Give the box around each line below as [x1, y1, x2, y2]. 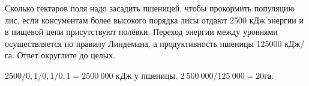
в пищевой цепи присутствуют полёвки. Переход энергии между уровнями [5, 25, 278, 38]
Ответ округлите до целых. [17, 49, 116, 61]
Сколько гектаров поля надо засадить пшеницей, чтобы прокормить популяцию [5, 2, 295, 14]
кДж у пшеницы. [116, 69, 178, 81]
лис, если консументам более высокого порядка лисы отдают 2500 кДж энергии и [5, 13, 304, 26]
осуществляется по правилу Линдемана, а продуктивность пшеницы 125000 [5, 37, 282, 49]
